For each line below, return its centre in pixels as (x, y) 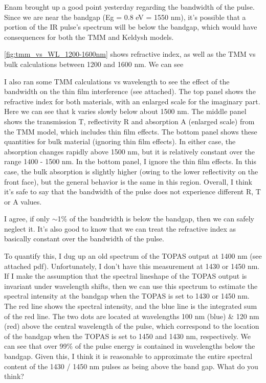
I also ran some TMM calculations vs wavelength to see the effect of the (117, 81)
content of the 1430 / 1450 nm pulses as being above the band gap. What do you (131, 366)
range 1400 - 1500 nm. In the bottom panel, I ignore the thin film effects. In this (130, 161)
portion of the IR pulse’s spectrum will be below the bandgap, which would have (131, 27)
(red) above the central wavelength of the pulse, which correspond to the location (132, 326)
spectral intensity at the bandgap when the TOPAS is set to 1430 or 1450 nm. (127, 296)
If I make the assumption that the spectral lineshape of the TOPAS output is (126, 276)
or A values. (23, 201)
